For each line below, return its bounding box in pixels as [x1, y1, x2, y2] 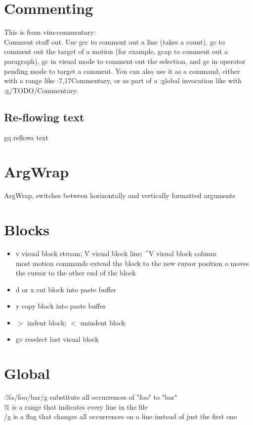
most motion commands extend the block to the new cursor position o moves [15, 258, 249, 268]
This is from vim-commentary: [4, 27, 96, 37]
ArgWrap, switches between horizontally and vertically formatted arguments [4, 190, 235, 201]
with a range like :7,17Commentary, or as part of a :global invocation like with [4, 75, 242, 86]
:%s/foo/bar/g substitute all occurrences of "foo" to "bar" [4, 392, 177, 402]
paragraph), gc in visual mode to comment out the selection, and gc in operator [4, 55, 246, 66]
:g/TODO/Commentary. [4, 85, 78, 95]
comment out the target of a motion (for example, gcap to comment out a [4, 46, 228, 56]
